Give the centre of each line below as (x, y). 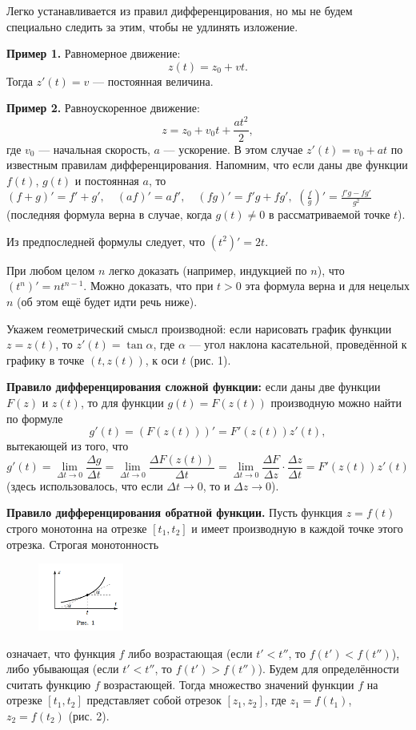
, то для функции (122, 402)
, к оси (162, 359)
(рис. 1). (210, 359)
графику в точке (46, 359)
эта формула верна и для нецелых (327, 286)
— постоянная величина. (153, 81)
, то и (216, 485)
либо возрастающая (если (190, 653)
